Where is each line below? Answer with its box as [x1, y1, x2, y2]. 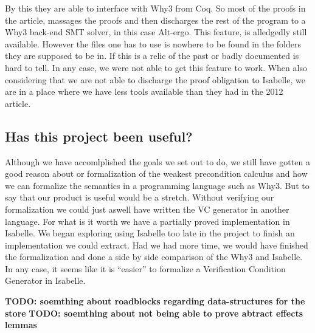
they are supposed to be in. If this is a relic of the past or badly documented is [5, 49, 299, 62]
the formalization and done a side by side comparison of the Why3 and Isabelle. [5, 250, 303, 263]
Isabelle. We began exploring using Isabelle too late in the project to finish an [5, 227, 295, 239]
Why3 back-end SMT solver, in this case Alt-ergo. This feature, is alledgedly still [5, 26, 307, 38]
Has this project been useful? [5, 126, 193, 145]
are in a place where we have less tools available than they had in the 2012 [5, 85, 283, 98]
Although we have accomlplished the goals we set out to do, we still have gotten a [5, 155, 310, 168]
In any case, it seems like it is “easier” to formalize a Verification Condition [5, 262, 286, 275]
